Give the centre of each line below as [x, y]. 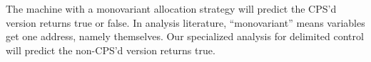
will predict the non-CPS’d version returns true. [111, 50]
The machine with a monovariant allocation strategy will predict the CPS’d [171, 9]
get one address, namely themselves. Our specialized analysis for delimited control [185, 36]
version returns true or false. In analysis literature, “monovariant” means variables [185, 22]
